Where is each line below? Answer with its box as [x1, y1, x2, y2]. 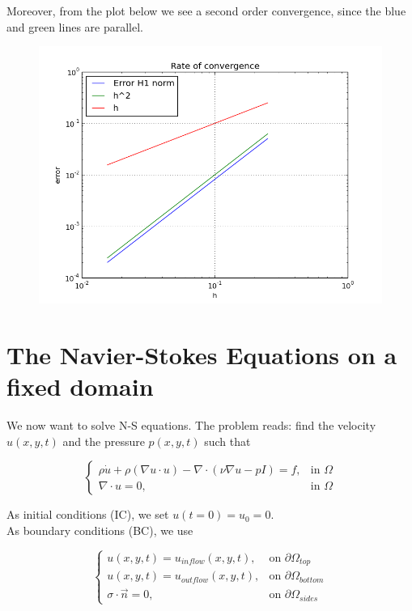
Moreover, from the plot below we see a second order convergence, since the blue [6, 2, 406, 19]
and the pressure [62, 432, 145, 449]
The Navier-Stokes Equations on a [6, 337, 397, 371]
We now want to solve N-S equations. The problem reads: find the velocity [6, 417, 376, 434]
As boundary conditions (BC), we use [6, 521, 193, 538]
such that [204, 432, 251, 449]
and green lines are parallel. [6, 18, 143, 35]
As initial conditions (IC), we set [6, 506, 169, 523]
